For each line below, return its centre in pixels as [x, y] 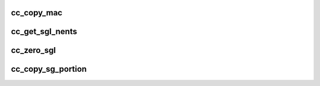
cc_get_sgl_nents [44, 32]
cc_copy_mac [37, 13]
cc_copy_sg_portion [49, 69]
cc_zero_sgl [33, 50]
